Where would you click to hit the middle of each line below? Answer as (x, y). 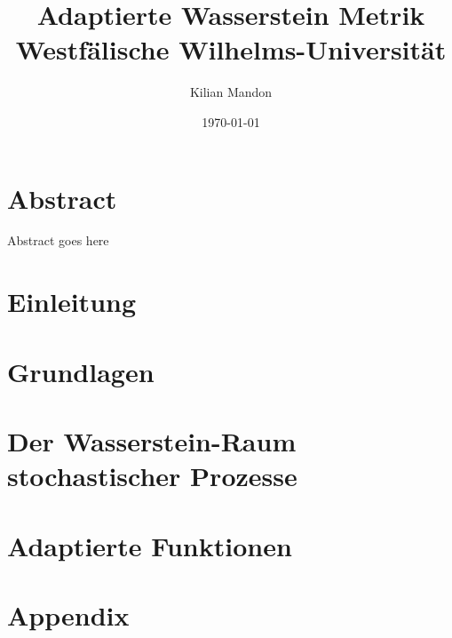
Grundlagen (81, 371)
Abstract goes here (58, 240)
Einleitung (72, 302)
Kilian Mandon (231, 92)
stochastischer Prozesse (152, 476)
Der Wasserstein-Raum (152, 440)
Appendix (68, 614)
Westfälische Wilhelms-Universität (231, 49)
